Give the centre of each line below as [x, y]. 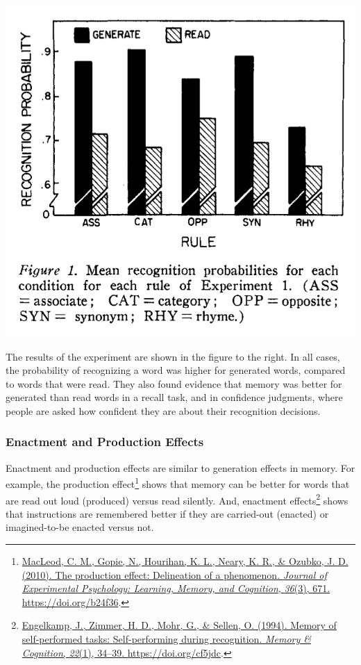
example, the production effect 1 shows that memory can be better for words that [178, 483]
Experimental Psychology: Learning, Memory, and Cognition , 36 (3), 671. [176, 588]
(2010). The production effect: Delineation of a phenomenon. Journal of [174, 574]
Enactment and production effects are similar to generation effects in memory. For [180, 467]
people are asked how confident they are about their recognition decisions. [163, 410]
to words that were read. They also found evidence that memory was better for [174, 383]
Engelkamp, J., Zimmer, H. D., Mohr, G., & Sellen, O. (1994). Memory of [179, 625]
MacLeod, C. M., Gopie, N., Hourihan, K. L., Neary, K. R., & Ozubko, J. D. [185, 561]
